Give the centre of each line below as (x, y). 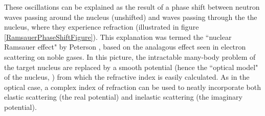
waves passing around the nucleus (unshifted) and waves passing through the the (131, 17)
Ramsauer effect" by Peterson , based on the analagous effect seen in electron (125, 47)
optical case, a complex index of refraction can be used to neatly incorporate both (132, 87)
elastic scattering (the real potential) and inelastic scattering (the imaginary (123, 97)
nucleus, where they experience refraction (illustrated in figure (102, 27)
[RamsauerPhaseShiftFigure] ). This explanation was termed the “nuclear (118, 37)
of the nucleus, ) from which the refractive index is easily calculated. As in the (127, 77)
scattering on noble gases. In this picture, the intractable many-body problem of (130, 56)
